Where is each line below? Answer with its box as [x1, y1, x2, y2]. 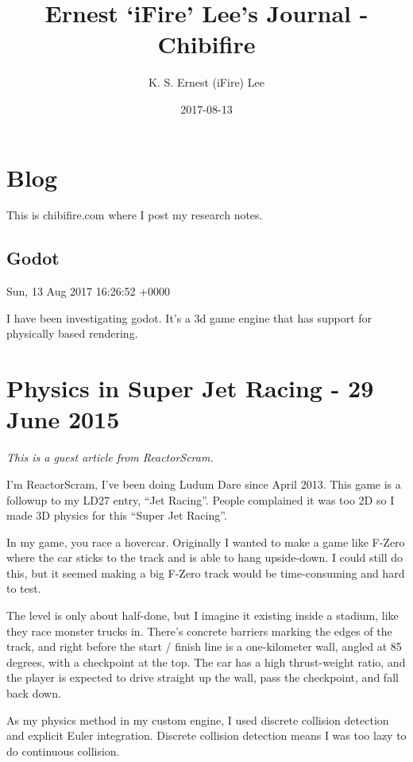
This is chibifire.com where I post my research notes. [6, 207, 263, 223]
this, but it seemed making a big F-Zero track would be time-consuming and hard [6, 564, 405, 581]
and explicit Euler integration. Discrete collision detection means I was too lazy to [6, 727, 407, 744]
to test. [6, 580, 41, 597]
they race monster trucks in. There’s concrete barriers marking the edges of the [6, 622, 392, 639]
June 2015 [6, 403, 120, 435]
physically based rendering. [6, 325, 138, 342]
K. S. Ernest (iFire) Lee [149, 74, 264, 91]
